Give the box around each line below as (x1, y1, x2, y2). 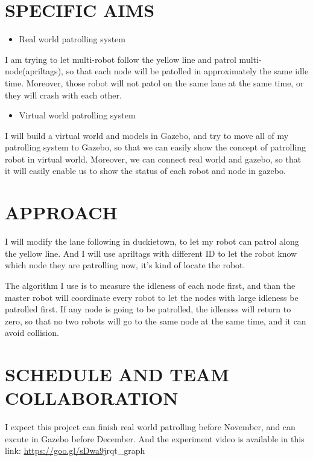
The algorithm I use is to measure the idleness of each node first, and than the (5, 279, 296, 291)
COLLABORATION (5, 385, 179, 410)
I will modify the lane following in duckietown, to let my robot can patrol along (5, 235, 299, 248)
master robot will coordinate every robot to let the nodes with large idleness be (5, 291, 299, 303)
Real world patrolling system (19, 33, 126, 45)
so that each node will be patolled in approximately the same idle (66, 65, 309, 77)
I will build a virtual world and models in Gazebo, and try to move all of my (5, 129, 289, 141)
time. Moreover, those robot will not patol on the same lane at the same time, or (5, 76, 304, 89)
